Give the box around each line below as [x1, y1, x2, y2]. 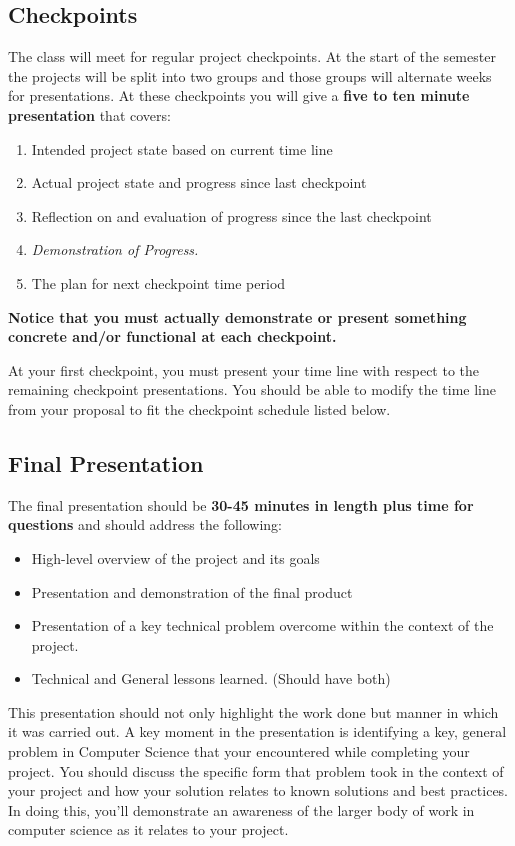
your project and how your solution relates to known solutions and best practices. [8, 780, 509, 801]
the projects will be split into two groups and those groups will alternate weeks [8, 65, 492, 86]
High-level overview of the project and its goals [31, 547, 320, 568]
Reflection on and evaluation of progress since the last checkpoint [31, 205, 432, 226]
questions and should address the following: [8, 514, 283, 535]
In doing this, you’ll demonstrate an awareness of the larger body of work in [8, 799, 475, 820]
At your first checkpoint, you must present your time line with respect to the [8, 359, 480, 380]
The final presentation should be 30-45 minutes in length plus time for [8, 494, 474, 515]
